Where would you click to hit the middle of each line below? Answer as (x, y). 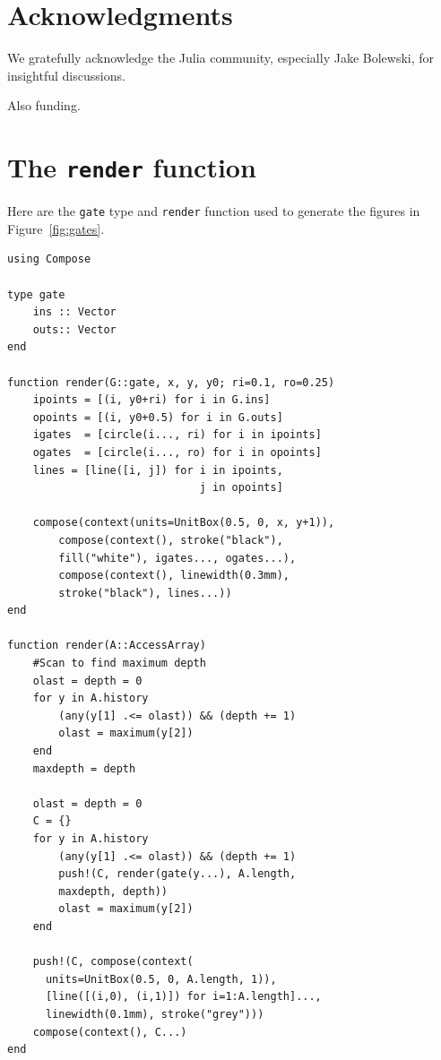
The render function (132, 167)
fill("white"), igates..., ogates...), (177, 558)
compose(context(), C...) (110, 1032)
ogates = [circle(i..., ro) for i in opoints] (177, 452)
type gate (36, 294)
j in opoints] (241, 488)
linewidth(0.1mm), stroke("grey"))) (155, 1014)
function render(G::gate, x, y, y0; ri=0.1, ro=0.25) (171, 382)
